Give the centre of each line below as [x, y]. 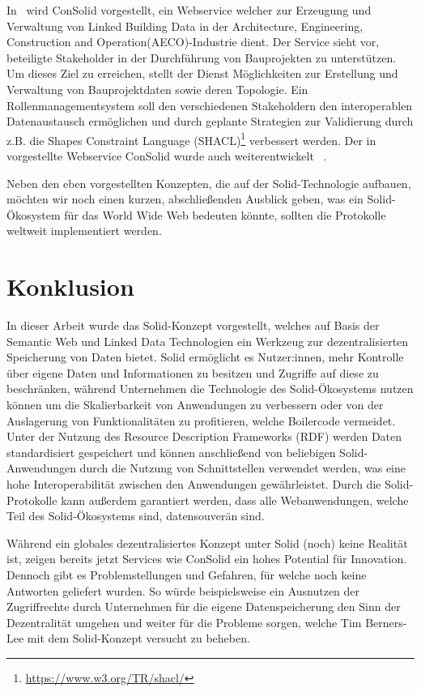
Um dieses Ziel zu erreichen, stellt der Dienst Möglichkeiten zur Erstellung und [202, 73]
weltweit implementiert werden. [84, 231]
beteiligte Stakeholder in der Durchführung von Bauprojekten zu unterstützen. [202, 57]
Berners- [386, 622]
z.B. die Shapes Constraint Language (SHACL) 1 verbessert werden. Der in [191, 139]
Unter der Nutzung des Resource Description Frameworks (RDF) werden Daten [204, 436]
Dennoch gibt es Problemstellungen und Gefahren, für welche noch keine [187, 575]
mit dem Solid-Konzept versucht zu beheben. [138, 638]
